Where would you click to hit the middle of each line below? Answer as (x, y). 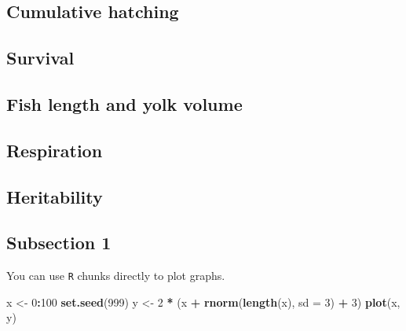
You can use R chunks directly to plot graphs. (116, 276)
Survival (40, 58)
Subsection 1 (59, 243)
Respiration (55, 150)
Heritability (55, 196)
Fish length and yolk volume (124, 103)
